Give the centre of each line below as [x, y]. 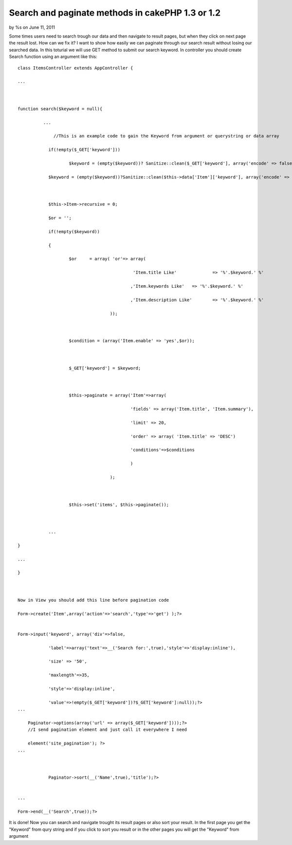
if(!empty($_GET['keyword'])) [84, 150]
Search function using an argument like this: [53, 57]
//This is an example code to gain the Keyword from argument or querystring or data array [166, 136]
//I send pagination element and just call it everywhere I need [107, 730]
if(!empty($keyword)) [74, 231]
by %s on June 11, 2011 [32, 27]
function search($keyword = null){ [60, 109]
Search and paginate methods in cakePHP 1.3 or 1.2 [115, 13]
